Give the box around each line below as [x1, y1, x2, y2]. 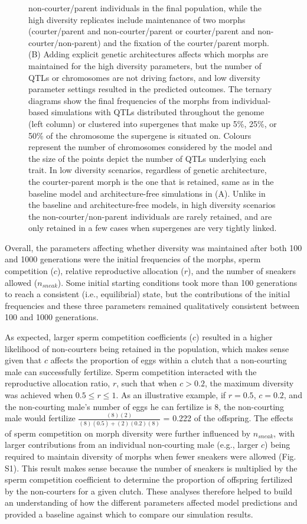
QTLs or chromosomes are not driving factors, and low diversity [28, 71, 260, 83]
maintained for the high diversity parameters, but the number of [28, 59, 262, 71]
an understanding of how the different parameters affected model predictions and [5, 496, 298, 509]
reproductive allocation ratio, [5, 377, 110, 389]
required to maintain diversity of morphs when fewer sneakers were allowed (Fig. [5, 450, 296, 462]
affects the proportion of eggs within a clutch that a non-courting [50, 354, 287, 366]
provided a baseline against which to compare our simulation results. [5, 507, 253, 520]
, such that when [116, 377, 177, 389]
